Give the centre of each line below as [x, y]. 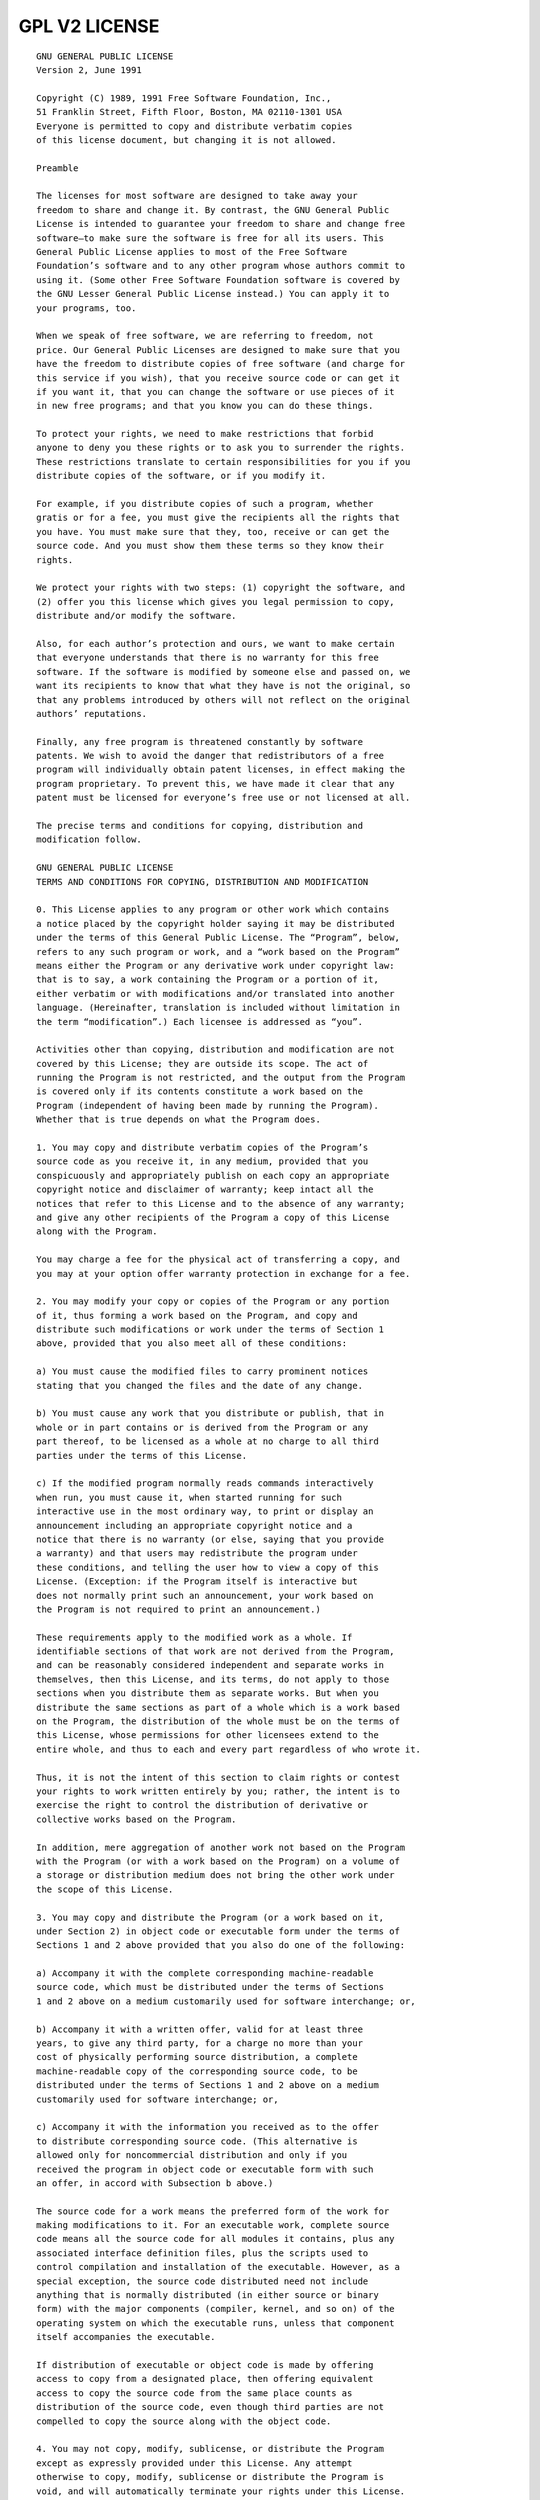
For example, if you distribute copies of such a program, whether [205, 504]
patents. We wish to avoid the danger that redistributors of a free [210, 756]
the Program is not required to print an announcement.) [179, 1609]
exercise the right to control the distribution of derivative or [202, 1805]
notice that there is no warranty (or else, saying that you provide [210, 1539]
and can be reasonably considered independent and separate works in [210, 1665]
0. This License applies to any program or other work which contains [213, 909]
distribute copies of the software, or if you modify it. [181, 476]
